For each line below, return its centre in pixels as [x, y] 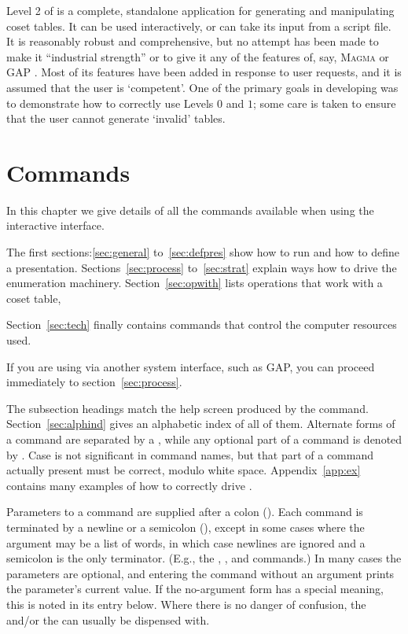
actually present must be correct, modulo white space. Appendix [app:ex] [184, 470]
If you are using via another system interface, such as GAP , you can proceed [191, 366]
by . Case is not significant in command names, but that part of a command [190, 454]
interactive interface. [55, 225]
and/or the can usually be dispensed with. [108, 619]
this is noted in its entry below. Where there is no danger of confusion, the [186, 604]
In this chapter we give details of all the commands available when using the [190, 210]
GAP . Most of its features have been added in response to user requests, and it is [204, 72]
